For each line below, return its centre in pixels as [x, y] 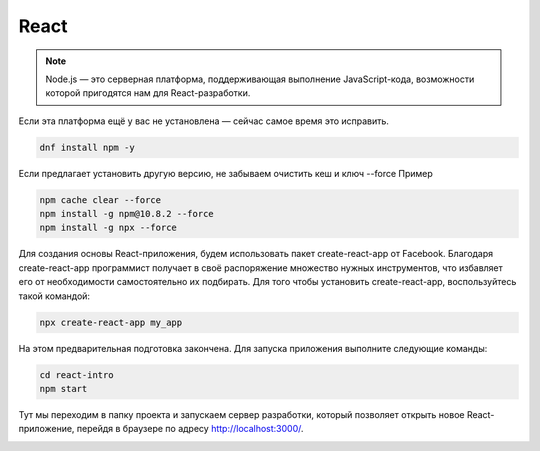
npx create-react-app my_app [111, 322]
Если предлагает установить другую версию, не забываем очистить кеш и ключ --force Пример [226, 173]
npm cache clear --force [100, 199]
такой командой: [54, 296]
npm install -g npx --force [108, 228]
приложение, [46, 429]
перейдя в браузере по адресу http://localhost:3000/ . [190, 429]
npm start [63, 388]
